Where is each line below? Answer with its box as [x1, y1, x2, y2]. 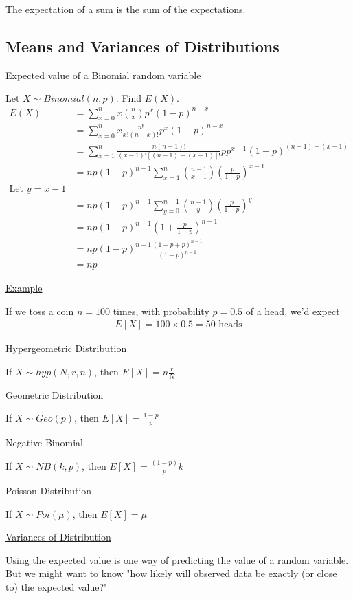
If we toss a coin [5, 303, 74, 318]
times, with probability [113, 303, 209, 318]
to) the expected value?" [5, 579, 108, 593]
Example [5, 281, 43, 295]
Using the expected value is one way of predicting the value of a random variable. [5, 552, 349, 567]
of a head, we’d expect [245, 303, 340, 318]
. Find [115, 91, 141, 105]
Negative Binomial [5, 435, 83, 450]
